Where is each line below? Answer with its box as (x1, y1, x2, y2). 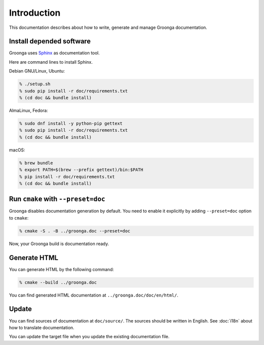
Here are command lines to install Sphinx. (9, 59, 93, 65)
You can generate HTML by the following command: (9, 266, 114, 272)
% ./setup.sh (19, 81, 51, 87)
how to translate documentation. (9, 324, 74, 330)
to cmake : (9, 215, 29, 221)
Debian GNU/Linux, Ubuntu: (9, 68, 65, 74)
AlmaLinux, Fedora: (9, 107, 48, 113)
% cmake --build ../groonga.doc (19, 279, 97, 285)
